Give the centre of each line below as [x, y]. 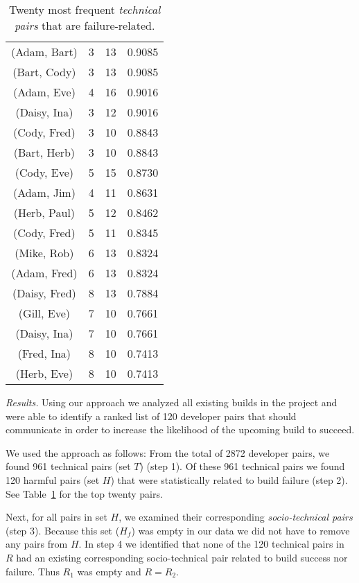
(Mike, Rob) [44, 253]
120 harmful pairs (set [53, 479]
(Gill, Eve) [44, 313]
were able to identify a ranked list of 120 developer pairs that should [151, 416]
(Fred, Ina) [44, 353]
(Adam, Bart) [44, 52]
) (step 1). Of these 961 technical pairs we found [242, 466]
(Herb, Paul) [44, 212]
